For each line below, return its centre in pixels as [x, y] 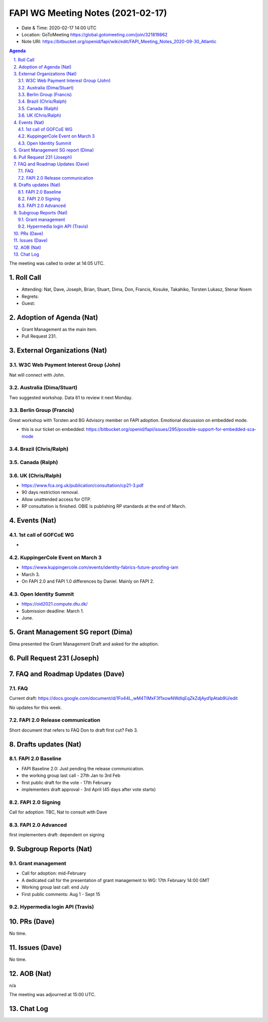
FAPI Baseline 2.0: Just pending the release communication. [83, 768]
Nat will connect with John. [37, 375]
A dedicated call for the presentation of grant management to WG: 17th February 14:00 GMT [116, 880]
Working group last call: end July [55, 887]
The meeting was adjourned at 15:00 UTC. [52, 995]
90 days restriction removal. [50, 492]
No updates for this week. [35, 707]
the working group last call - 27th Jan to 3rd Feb [71, 776]
